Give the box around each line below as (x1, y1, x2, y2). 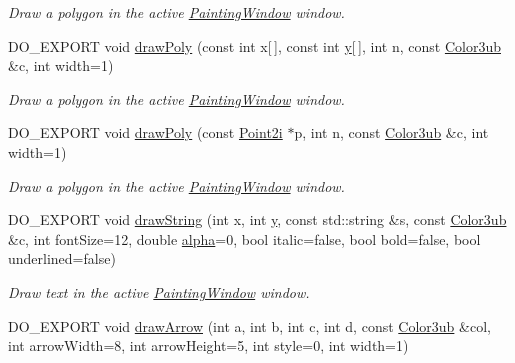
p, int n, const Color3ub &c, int (294, 122, 489, 143)
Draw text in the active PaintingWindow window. (8, 281, 310, 302)
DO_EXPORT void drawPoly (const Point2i (8, 122, 283, 143)
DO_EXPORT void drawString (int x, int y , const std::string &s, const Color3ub (8, 209, 507, 230)
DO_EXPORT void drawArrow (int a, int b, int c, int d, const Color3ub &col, (8, 315, 491, 336)
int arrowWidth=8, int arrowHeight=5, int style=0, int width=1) (8, 335, 409, 356)
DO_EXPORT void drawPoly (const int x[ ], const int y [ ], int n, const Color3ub (8, 35, 501, 56)
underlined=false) (8, 248, 116, 269)
